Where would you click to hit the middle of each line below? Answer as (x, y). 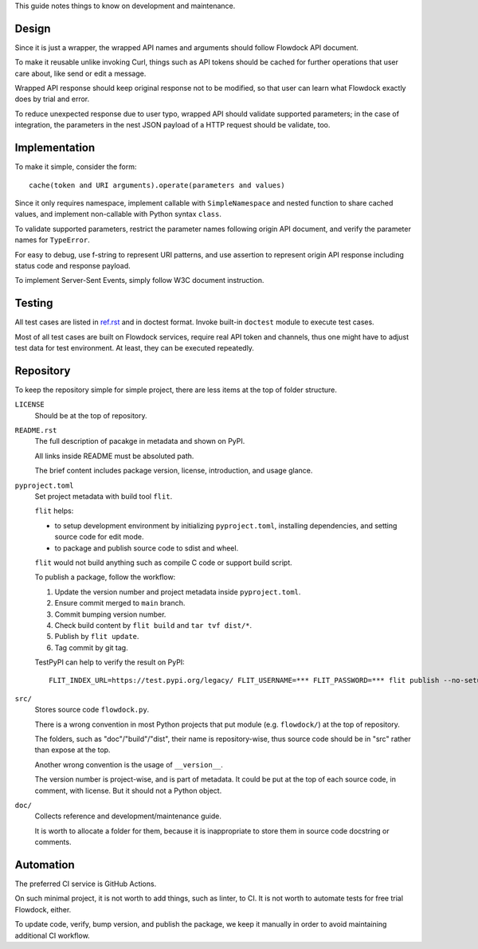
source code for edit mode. (99, 537)
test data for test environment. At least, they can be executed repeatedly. (135, 347)
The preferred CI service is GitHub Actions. (86, 884)
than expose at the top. (72, 750)
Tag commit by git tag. (91, 647)
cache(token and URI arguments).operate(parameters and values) (157, 185)
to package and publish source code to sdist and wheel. (147, 548)
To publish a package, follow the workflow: (105, 577)
